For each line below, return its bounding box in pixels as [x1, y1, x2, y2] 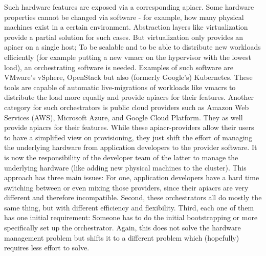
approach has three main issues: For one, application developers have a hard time [4, 172, 259, 183]
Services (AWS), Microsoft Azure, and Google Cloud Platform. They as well [4, 112, 243, 122]
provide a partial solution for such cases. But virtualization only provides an [4, 31, 243, 42]
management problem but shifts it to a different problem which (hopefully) [4, 232, 239, 243]
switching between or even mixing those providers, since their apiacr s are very [4, 182, 249, 193]
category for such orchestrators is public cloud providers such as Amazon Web [4, 101, 249, 112]
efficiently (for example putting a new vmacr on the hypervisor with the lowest [4, 51, 251, 62]
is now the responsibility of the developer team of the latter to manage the [4, 152, 238, 162]
